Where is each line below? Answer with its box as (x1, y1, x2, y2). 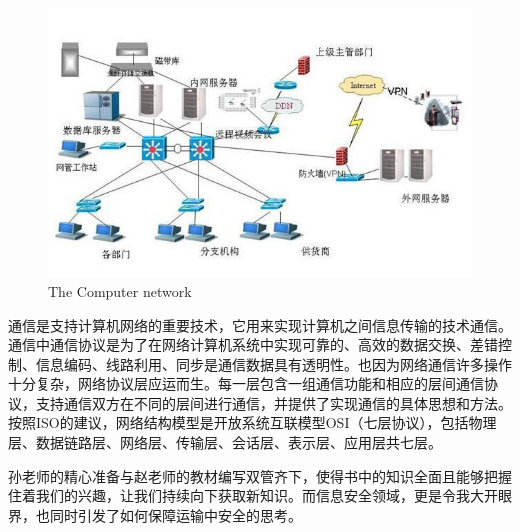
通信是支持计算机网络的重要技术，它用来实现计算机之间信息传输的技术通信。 (8, 314, 512, 335)
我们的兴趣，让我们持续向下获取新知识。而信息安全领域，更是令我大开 (35, 485, 498, 506)
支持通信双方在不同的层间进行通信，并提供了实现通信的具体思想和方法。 (35, 392, 512, 413)
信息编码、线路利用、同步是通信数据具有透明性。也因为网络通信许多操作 (35, 353, 512, 374)
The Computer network (48, 280, 192, 301)
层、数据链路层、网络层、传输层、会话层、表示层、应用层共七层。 (8, 432, 442, 453)
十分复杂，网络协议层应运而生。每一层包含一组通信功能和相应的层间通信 (8, 373, 484, 394)
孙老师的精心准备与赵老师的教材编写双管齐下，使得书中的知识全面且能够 (8, 465, 484, 486)
